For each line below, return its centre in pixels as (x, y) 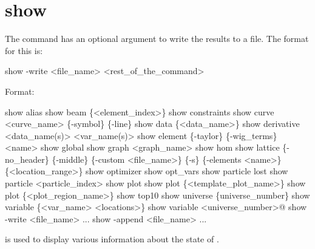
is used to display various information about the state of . (112, 239)
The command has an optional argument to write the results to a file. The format (157, 39)
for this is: (24, 50)
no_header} (27, 159)
